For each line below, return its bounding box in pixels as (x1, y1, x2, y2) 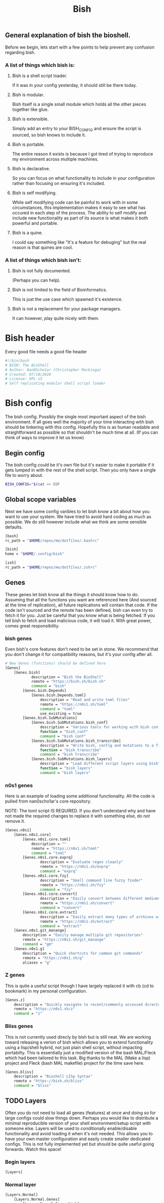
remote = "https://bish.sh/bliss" (14, 1078, 84, 1084)
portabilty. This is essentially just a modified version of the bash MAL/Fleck (5, 1049, 156, 1055)
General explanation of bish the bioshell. (5, 31, 131, 40)
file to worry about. (5, 472, 43, 478)
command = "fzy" (40, 887, 73, 892)
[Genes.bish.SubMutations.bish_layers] (31, 757, 112, 761)
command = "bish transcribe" (40, 752, 99, 757)
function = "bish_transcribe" (40, 747, 102, 753)
